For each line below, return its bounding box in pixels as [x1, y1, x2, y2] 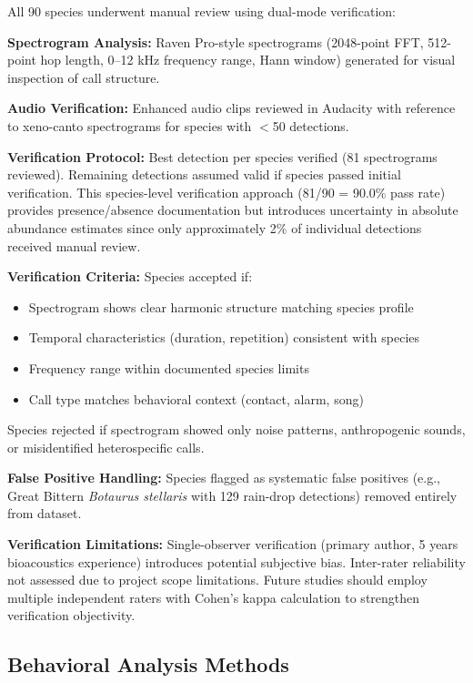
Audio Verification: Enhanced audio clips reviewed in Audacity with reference [7, 98, 456, 117]
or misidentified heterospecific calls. [7, 437, 205, 456]
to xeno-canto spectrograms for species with [7, 116, 252, 135]
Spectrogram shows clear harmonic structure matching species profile [28, 297, 414, 316]
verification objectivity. [7, 606, 136, 625]
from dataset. [7, 504, 82, 523]
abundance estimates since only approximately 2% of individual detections [7, 218, 422, 237]
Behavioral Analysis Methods [7, 650, 289, 678]
